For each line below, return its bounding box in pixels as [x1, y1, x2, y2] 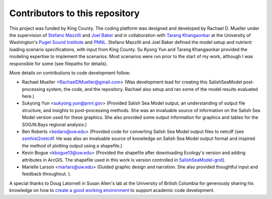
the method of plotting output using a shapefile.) [22, 142, 123, 148]
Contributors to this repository [9, 8, 140, 19]
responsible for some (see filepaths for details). [9, 61, 108, 67]
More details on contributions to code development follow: [9, 70, 131, 76]
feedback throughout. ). [22, 171, 72, 177]
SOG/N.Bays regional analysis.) [22, 121, 87, 127]
